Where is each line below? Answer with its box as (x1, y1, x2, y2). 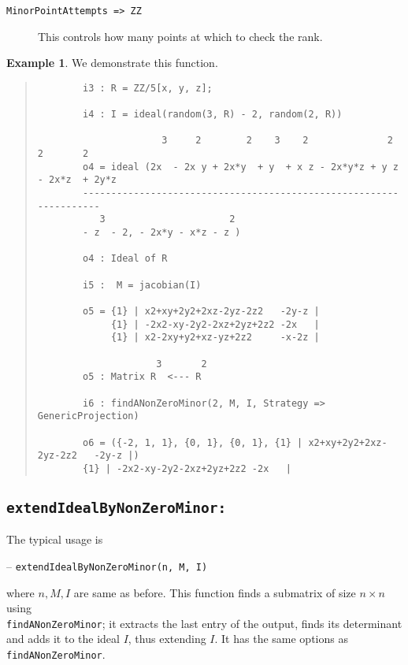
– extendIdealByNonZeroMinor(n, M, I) (6, 557, 208, 574)
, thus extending (128, 630, 206, 647)
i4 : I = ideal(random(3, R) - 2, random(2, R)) (83, 109, 343, 121)
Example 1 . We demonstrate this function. (6, 54, 218, 71)
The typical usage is (6, 531, 103, 548)
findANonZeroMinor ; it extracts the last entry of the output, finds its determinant (6, 615, 402, 631)
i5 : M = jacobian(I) (83, 279, 202, 291)
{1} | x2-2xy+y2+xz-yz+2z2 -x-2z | (110, 332, 320, 344)
